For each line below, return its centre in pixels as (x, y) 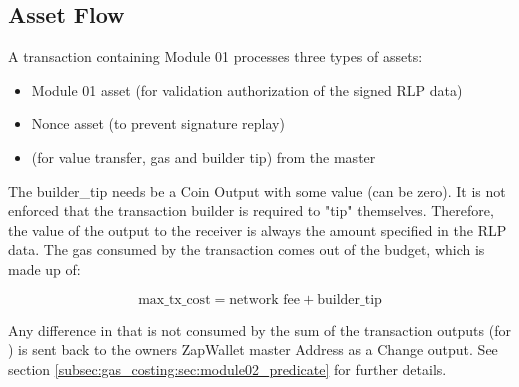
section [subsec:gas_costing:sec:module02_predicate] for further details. (227, 368)
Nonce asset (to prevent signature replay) (158, 123)
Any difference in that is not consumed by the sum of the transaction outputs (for (259, 329)
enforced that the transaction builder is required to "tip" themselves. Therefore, (251, 210)
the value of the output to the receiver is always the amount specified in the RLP (257, 229)
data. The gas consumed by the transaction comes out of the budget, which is (246, 249)
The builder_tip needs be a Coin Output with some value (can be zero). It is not (257, 190)
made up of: (44, 268)
